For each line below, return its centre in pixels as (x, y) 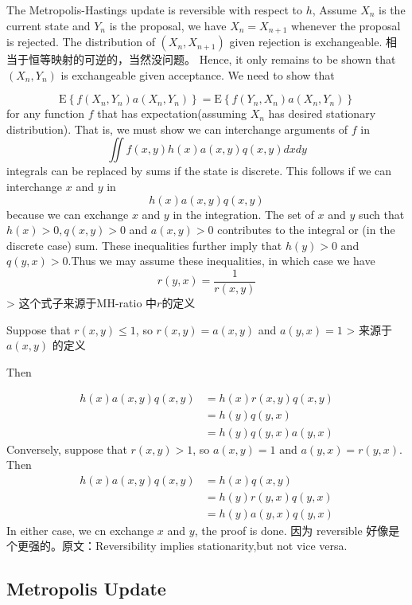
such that (381, 214)
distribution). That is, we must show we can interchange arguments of (177, 129)
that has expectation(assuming (172, 113)
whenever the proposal (346, 25)
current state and (49, 25)
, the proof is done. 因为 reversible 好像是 (297, 530)
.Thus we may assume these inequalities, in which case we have (222, 261)
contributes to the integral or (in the (306, 230)
